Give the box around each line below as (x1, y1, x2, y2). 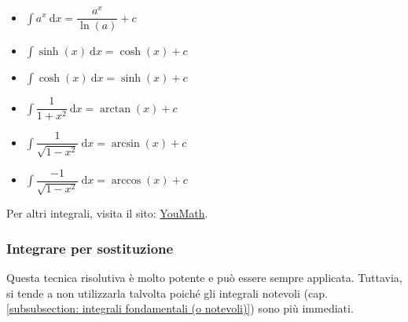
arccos (111, 175, 142, 187)
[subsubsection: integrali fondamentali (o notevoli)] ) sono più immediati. (6, 300, 354, 317)
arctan (100, 103, 130, 115)
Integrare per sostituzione (6, 238, 174, 258)
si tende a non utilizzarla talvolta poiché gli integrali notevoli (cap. (6, 284, 328, 301)
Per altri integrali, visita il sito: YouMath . (6, 205, 208, 221)
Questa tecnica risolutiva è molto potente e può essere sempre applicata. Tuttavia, (6, 269, 402, 285)
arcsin (111, 137, 140, 149)
